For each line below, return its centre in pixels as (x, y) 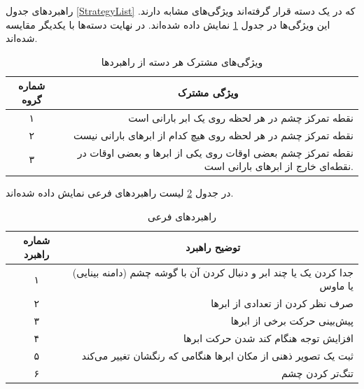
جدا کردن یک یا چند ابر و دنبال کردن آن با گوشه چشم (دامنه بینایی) (213, 272)
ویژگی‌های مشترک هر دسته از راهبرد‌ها (182, 61)
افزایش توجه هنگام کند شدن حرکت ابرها (268, 338)
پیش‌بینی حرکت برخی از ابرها (292, 321)
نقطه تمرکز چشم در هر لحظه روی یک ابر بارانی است (241, 117)
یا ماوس (336, 286)
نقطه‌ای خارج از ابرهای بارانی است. (279, 166)
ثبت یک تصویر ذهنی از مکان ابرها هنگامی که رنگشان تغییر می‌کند (217, 355)
